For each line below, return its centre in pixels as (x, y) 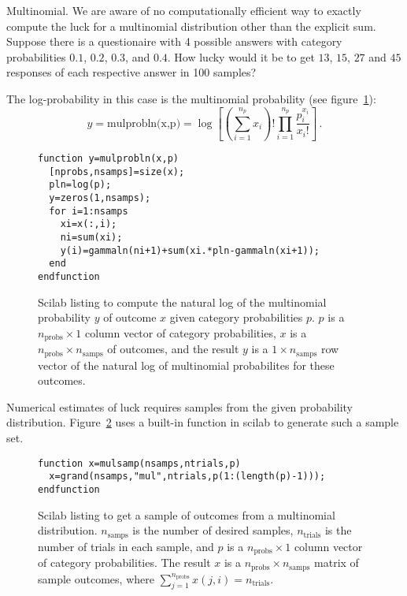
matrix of (337, 562)
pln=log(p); (80, 185)
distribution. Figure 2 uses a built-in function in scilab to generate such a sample (203, 422)
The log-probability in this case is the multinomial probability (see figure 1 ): (191, 98)
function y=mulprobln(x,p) (108, 159)
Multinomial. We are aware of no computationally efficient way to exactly (184, 10)
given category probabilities (236, 317)
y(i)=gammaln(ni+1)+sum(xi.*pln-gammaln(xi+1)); (190, 250)
